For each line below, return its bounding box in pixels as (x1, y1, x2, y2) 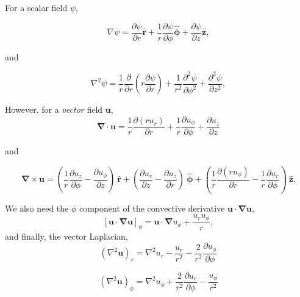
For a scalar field (5, 1, 68, 13)
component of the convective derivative (79, 201, 225, 214)
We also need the (5, 201, 69, 214)
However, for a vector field (5, 103, 103, 116)
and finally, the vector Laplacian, (5, 229, 128, 242)
